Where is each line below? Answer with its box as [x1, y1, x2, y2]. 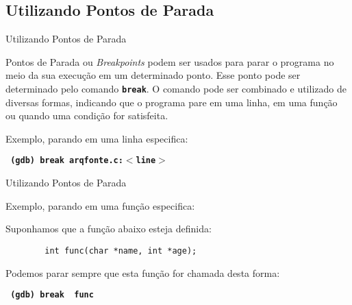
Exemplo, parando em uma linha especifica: [5, 131, 188, 145]
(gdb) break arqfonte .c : [10, 156, 123, 166]
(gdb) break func [10, 290, 94, 300]
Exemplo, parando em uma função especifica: [5, 198, 195, 212]
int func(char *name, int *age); [45, 245, 197, 256]
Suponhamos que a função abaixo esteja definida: [5, 221, 212, 236]
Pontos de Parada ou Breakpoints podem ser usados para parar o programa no [5, 54, 334, 69]
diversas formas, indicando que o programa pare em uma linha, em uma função [5, 95, 338, 109]
